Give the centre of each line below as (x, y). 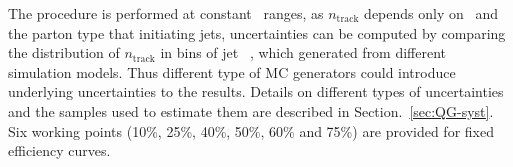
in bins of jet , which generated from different (303, 52)
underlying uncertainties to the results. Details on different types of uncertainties (256, 91)
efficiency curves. (59, 150)
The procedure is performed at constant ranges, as (166, 13)
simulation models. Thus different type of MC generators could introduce (232, 71)
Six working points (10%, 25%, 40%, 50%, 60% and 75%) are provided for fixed (251, 130)
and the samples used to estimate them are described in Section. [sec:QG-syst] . (251, 110)
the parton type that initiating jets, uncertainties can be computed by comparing (257, 32)
